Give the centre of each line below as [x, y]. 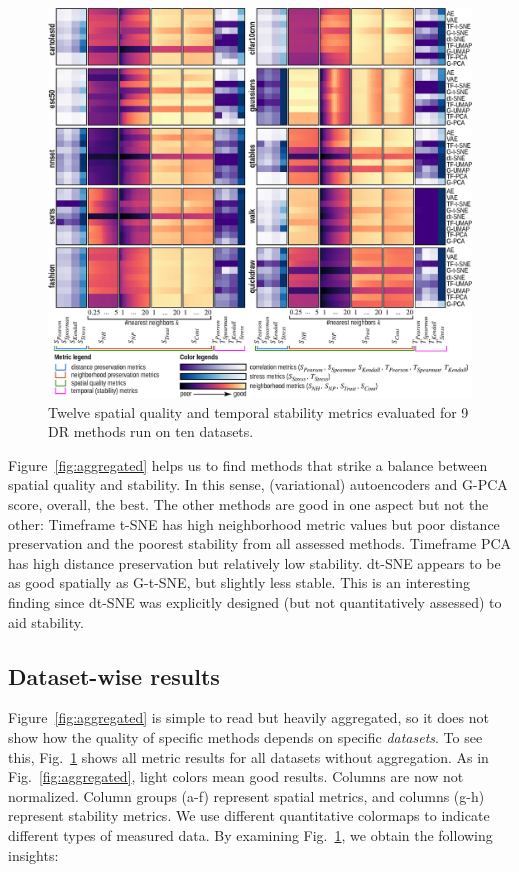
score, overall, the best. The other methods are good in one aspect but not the [248, 504]
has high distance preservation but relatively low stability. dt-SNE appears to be [254, 562]
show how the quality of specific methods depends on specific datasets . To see [245, 736]
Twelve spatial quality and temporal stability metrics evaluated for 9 [258, 411]
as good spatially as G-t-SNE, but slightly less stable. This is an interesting [239, 582]
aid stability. [46, 621]
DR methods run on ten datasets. [151, 431]
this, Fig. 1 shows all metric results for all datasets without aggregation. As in [248, 756]
